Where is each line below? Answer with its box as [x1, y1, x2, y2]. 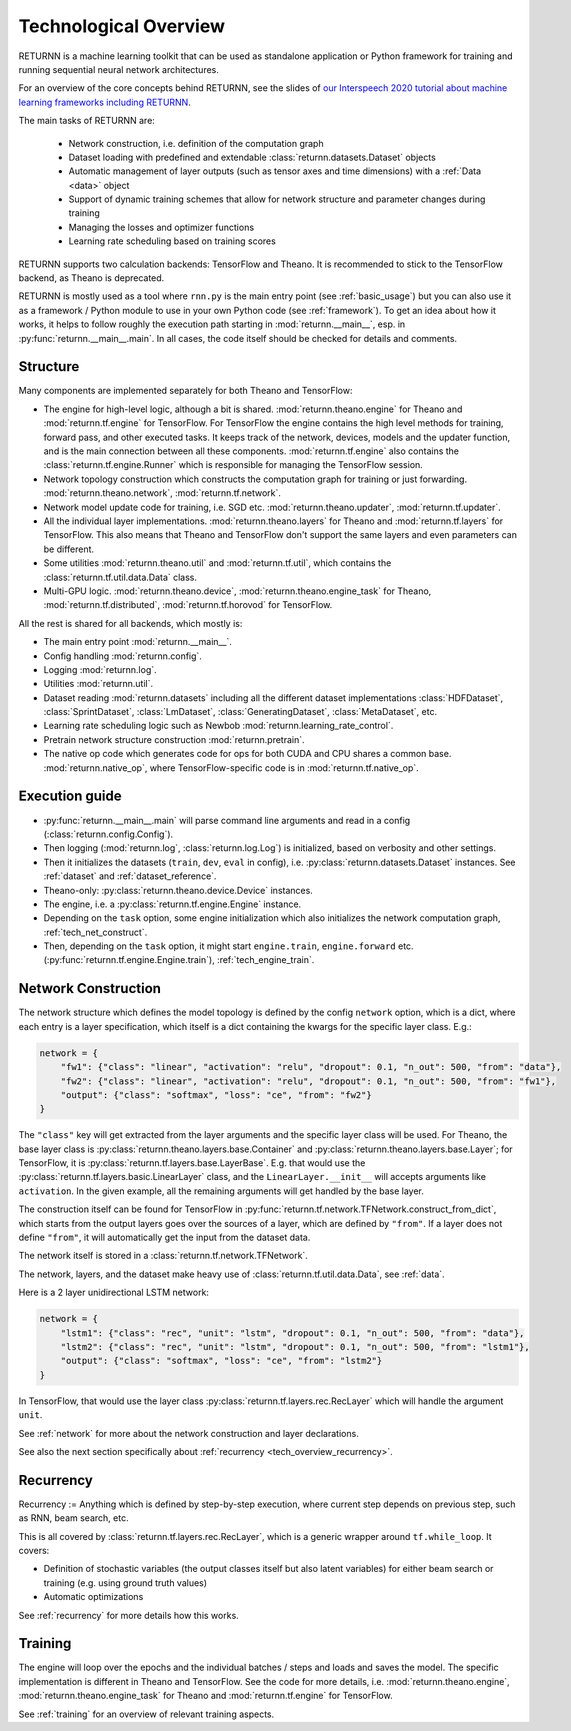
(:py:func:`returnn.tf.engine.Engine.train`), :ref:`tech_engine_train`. [43, 954, 315, 966]
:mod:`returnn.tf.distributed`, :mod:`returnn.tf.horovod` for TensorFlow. [43, 599, 333, 611]
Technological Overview [18, 15, 225, 37]
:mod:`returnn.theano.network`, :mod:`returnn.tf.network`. [43, 487, 282, 499]
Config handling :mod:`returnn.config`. [43, 650, 202, 662]
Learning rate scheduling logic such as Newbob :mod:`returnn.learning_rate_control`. [43, 720, 394, 732]
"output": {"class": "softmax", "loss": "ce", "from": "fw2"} [60, 1089, 372, 1100]
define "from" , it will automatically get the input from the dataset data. [18, 1231, 311, 1244]
